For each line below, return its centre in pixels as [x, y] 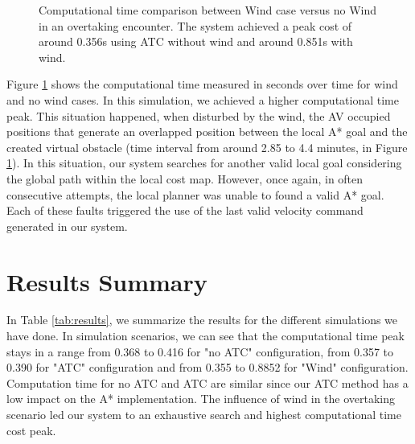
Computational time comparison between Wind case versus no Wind [207, 10]
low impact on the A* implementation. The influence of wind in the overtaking [201, 399]
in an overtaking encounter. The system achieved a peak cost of [195, 25]
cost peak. [31, 430]
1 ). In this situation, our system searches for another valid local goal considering [204, 163]
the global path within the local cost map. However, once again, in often [185, 178]
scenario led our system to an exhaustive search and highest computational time [204, 414]
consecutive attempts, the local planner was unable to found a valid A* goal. [195, 194]
